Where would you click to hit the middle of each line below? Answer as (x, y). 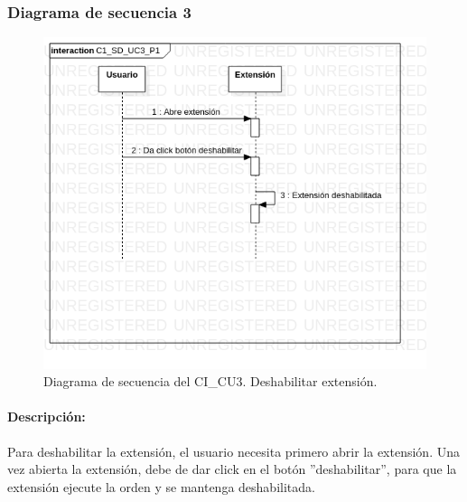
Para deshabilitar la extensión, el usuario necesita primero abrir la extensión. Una (233, 451)
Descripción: (47, 417)
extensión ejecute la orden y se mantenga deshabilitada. (161, 486)
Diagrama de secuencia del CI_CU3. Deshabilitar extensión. (210, 381)
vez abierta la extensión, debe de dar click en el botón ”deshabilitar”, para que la (232, 469)
